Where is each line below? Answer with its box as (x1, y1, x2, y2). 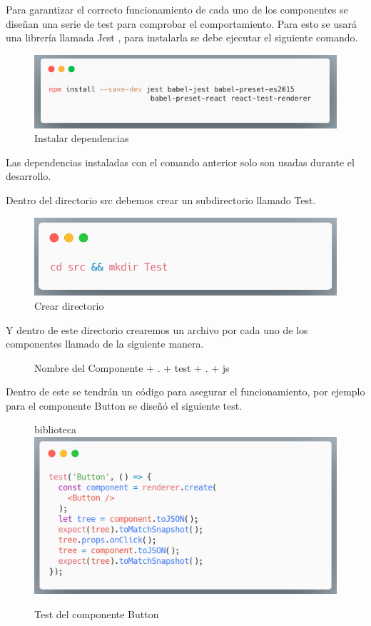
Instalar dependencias (34, 131, 129, 146)
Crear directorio (34, 298, 104, 313)
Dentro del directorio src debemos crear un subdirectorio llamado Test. (6, 192, 316, 207)
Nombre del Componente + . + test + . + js (34, 360, 230, 375)
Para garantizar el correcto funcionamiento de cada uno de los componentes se (6, 2, 348, 16)
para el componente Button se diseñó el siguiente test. (6, 398, 243, 413)
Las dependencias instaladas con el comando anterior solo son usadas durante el (6, 154, 355, 169)
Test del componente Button (34, 606, 159, 621)
